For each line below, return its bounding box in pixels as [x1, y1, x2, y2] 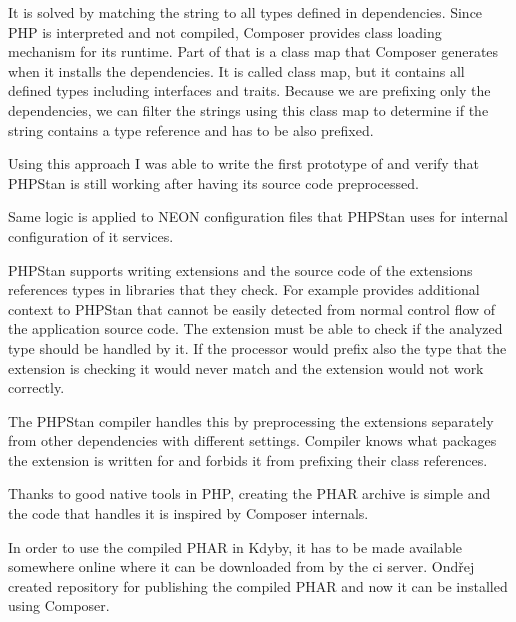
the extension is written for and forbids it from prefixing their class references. [8, 449, 488, 470]
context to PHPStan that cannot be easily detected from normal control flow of [8, 298, 496, 319]
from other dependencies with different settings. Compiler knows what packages [8, 430, 497, 451]
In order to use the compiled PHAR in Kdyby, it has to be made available [8, 536, 463, 557]
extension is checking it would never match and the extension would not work [8, 357, 484, 378]
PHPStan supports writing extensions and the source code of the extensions [8, 259, 473, 280]
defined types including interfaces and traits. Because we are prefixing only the [8, 80, 491, 101]
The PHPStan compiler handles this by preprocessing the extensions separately [8, 410, 494, 431]
